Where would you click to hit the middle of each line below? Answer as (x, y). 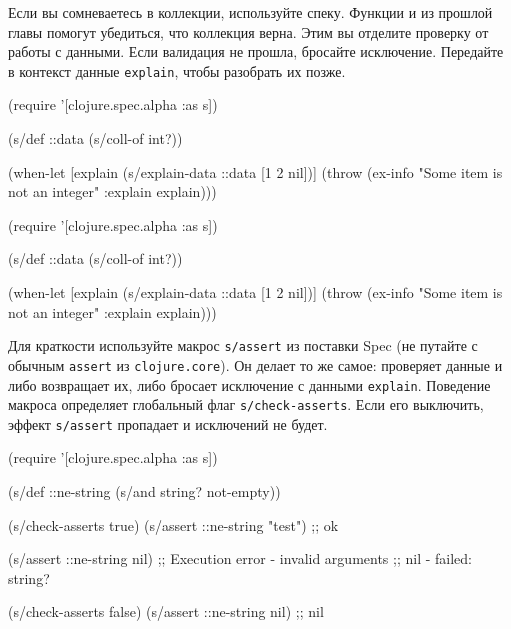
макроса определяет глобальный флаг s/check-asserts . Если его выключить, (246, 404)
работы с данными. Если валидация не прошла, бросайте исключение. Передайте (256, 51)
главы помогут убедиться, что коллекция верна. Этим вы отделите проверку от (248, 31)
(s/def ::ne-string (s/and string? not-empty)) (144, 491)
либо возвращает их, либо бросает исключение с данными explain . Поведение (249, 384)
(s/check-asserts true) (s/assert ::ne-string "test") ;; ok (173, 524)
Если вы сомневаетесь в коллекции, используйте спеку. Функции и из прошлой (250, 12)
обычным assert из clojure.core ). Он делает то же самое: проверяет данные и (255, 364)
